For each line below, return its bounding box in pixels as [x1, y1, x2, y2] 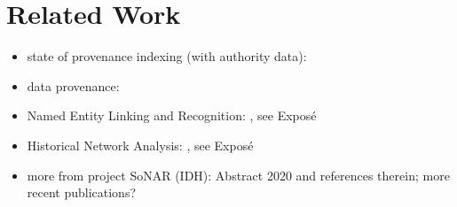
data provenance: [27, 76, 120, 95]
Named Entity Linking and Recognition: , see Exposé [27, 106, 317, 125]
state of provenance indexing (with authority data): [27, 47, 307, 65]
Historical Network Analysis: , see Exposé [27, 135, 254, 154]
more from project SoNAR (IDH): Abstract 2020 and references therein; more [27, 165, 450, 184]
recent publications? [27, 183, 137, 202]
